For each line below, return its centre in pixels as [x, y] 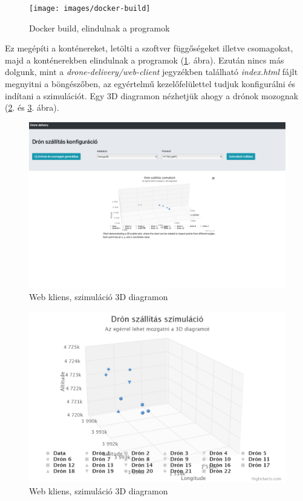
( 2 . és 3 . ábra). [32, 107]
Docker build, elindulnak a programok [99, 28]
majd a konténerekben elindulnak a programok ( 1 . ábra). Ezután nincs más [145, 60]
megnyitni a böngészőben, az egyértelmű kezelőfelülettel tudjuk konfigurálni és [150, 84]
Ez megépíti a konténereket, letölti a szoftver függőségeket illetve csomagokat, [149, 48]
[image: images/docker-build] [90, 8]
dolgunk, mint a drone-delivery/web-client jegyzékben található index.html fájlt [151, 72]
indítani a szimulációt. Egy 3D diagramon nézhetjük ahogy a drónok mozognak [152, 95]
